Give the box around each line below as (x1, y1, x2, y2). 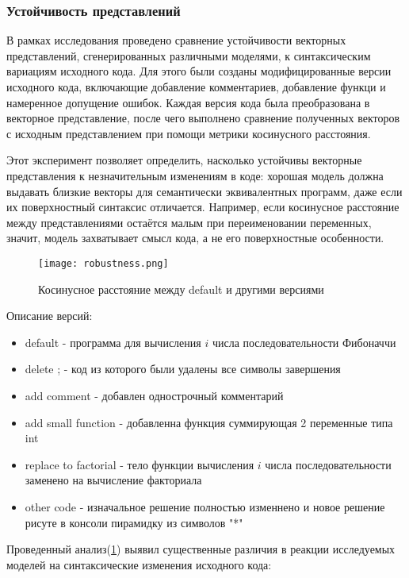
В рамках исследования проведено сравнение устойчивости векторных (6, 32, 346, 48)
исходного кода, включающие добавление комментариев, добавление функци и (6, 79, 386, 94)
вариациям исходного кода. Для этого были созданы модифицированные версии (6, 63, 392, 79)
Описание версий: (6, 307, 93, 324)
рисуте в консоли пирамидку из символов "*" (25, 514, 243, 530)
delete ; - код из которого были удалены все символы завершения (25, 360, 341, 377)
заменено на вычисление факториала (25, 472, 202, 488)
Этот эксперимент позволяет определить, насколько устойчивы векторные (6, 152, 362, 168)
